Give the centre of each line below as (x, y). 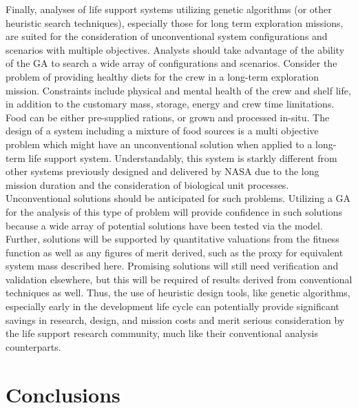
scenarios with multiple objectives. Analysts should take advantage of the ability (175, 49)
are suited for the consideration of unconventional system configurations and (167, 36)
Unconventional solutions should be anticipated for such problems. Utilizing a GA (178, 198)
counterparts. (33, 346)
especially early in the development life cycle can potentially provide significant (172, 306)
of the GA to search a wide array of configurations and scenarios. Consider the (171, 63)
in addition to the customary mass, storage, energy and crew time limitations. (170, 104)
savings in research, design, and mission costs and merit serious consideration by (175, 319)
